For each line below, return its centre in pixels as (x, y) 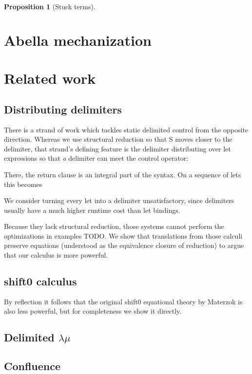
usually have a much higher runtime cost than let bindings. (92, 210)
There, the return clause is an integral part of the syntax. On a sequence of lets (123, 174)
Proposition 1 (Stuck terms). (50, 6)
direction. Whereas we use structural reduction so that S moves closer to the (118, 139)
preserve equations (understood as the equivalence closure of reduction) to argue (124, 245)
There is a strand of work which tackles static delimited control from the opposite (126, 129)
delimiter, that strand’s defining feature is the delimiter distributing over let (117, 148)
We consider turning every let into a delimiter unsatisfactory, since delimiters (119, 200)
